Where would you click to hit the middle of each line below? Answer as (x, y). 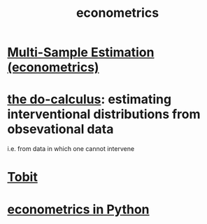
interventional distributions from (104, 114)
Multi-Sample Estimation (81, 52)
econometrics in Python (78, 209)
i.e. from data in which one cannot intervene (71, 149)
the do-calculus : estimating (90, 99)
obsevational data (60, 130)
